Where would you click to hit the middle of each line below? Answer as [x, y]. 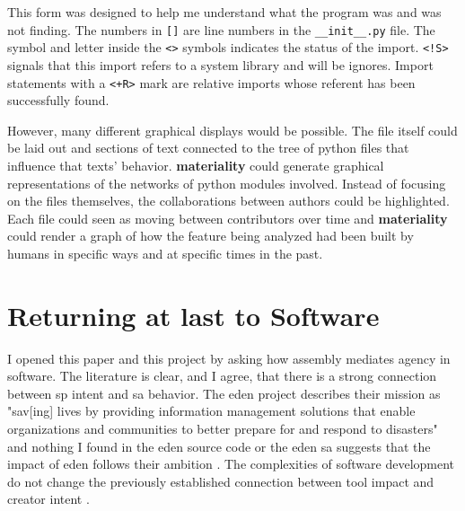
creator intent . [48, 499]
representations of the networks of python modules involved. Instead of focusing [227, 183]
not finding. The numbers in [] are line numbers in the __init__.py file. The [221, 29]
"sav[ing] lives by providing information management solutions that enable [211, 411]
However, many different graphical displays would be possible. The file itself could [232, 130]
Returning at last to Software [193, 315]
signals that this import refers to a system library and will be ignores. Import [220, 64]
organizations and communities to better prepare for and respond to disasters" [223, 428]
